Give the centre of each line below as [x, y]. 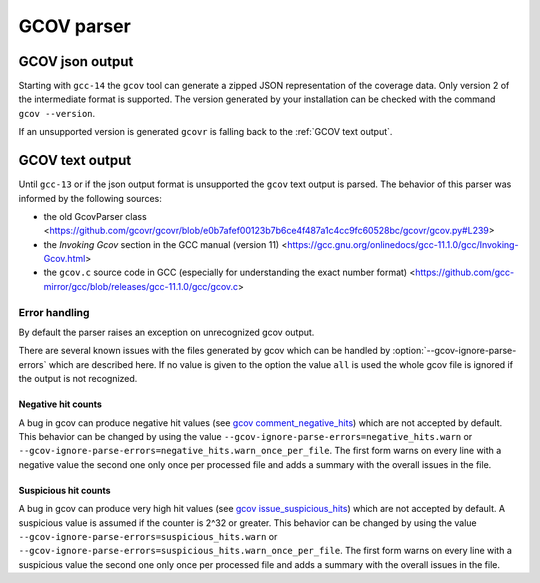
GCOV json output [76, 61]
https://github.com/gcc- [465, 272]
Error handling [54, 312]
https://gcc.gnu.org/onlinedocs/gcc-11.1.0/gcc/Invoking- [402, 244]
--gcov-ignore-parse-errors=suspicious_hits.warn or [148, 536]
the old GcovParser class [95, 216]
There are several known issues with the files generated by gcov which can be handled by [204, 351]
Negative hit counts [60, 404]
